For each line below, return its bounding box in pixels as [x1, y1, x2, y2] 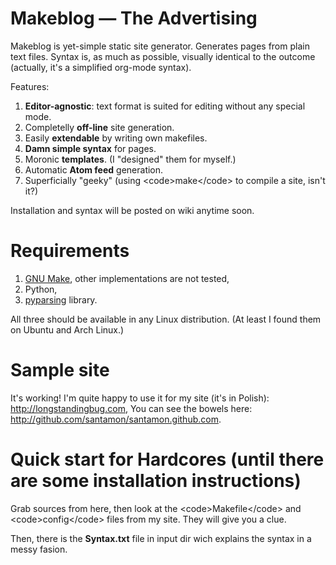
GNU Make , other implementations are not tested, [24, 272, 230, 284]
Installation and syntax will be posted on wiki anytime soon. [10, 204, 255, 216]
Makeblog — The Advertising [10, 7, 258, 30]
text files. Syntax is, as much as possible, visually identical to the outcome [10, 50, 316, 62]
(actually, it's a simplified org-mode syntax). [10, 61, 192, 73]
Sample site [10, 359, 110, 382]
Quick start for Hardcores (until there [10, 448, 325, 471]
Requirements [10, 240, 130, 262]
